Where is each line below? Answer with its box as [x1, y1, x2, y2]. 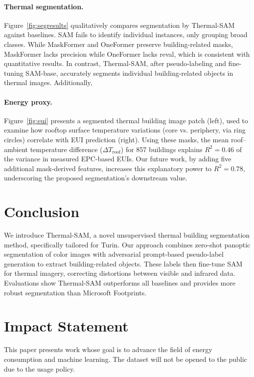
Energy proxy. [4, 96, 52, 107]
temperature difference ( [30, 144, 103, 154]
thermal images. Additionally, [4, 77, 92, 88]
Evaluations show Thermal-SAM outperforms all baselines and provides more [4, 278, 235, 288]
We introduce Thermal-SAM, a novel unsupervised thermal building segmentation [4, 230, 250, 240]
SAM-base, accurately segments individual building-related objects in [25, 67, 233, 78]
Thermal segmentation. [4, 1, 84, 11]
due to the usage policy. [4, 363, 75, 374]
